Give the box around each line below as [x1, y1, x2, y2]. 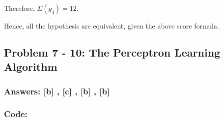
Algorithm [4, 59, 57, 74]
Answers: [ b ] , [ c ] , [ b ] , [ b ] [4, 85, 110, 97]
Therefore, [4, 3, 35, 13]
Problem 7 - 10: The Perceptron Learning [4, 44, 221, 60]
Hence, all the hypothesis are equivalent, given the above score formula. [4, 21, 219, 30]
